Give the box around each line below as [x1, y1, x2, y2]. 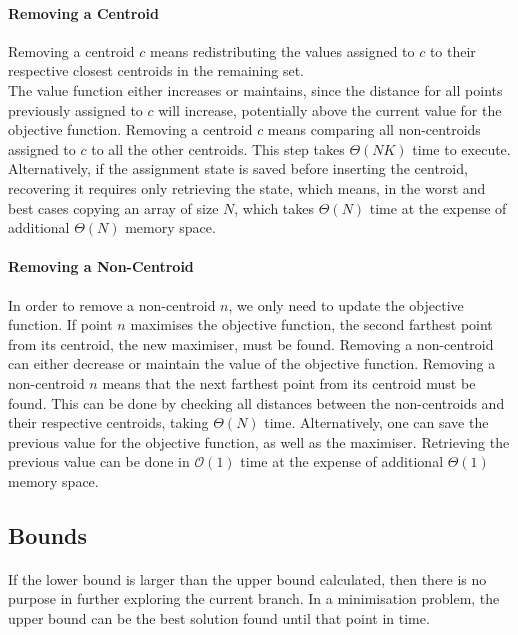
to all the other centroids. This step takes [91, 138, 345, 159]
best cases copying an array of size [8, 197, 219, 218]
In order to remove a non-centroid [8, 294, 216, 315]
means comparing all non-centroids [267, 119, 481, 140]
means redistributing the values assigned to [150, 40, 415, 61]
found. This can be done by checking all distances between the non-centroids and [8, 392, 505, 413]
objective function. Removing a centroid [8, 119, 253, 140]
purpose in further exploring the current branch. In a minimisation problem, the [8, 588, 500, 609]
